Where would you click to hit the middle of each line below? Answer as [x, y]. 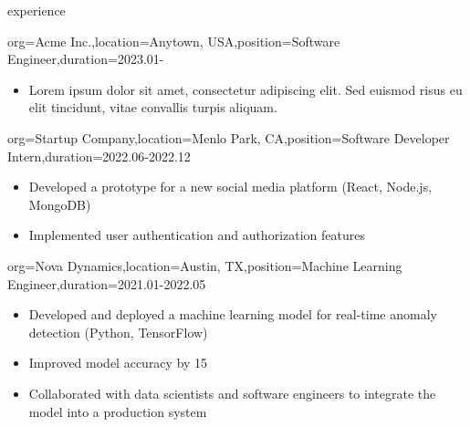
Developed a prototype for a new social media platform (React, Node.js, [230, 187]
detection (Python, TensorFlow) [118, 332]
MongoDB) [60, 204]
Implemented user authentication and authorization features [197, 235]
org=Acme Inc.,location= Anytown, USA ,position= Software [174, 41]
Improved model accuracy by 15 [118, 363]
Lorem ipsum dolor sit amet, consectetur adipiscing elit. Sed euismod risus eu [245, 89]
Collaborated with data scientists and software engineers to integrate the [232, 393]
